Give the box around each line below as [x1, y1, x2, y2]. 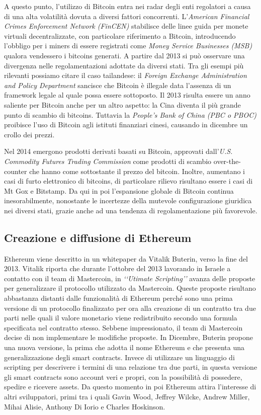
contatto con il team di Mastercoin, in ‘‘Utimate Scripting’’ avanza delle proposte [4, 273, 255, 283]
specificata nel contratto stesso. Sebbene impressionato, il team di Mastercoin [4, 322, 243, 333]
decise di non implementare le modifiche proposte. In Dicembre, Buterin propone [4, 332, 253, 343]
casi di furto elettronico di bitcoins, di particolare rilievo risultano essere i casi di [4, 176, 253, 186]
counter [4, 165, 27, 176]
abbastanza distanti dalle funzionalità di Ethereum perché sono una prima [4, 293, 233, 303]
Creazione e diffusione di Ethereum [4, 229, 192, 245]
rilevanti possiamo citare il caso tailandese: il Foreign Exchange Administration [4, 70, 247, 80]
